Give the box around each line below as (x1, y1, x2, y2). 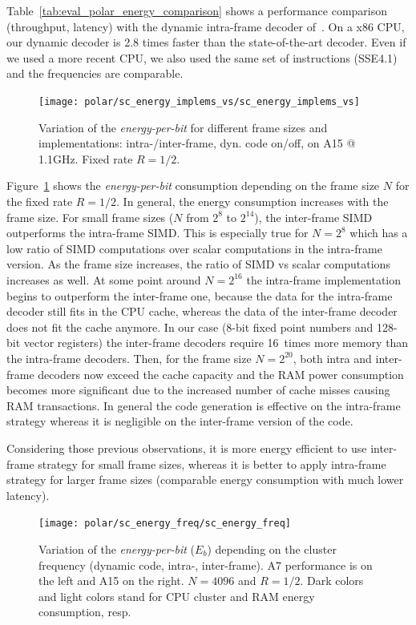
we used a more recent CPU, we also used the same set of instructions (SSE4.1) (6, 49, 398, 66)
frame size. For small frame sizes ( (6, 208, 174, 225)
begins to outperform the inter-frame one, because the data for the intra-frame (6, 287, 393, 304)
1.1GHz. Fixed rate (38, 150, 133, 167)
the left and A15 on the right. (38, 572, 184, 589)
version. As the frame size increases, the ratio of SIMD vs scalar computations (6, 256, 390, 272)
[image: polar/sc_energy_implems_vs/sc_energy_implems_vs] (38, 95, 360, 107)
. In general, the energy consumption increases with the (116, 193, 389, 209)
